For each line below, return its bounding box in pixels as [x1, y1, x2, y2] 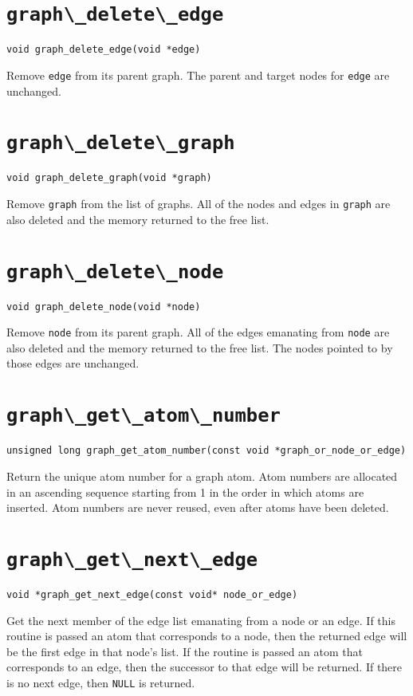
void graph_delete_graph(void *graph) [6, 172, 212, 184]
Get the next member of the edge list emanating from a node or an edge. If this [6, 611, 395, 628]
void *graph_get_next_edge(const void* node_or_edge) [6, 589, 298, 600]
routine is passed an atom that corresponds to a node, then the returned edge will [6, 627, 407, 644]
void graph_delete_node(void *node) [6, 301, 201, 313]
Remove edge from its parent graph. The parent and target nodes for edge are [6, 66, 390, 83]
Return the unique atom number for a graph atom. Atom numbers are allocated [6, 467, 398, 484]
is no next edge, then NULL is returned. [6, 674, 195, 691]
